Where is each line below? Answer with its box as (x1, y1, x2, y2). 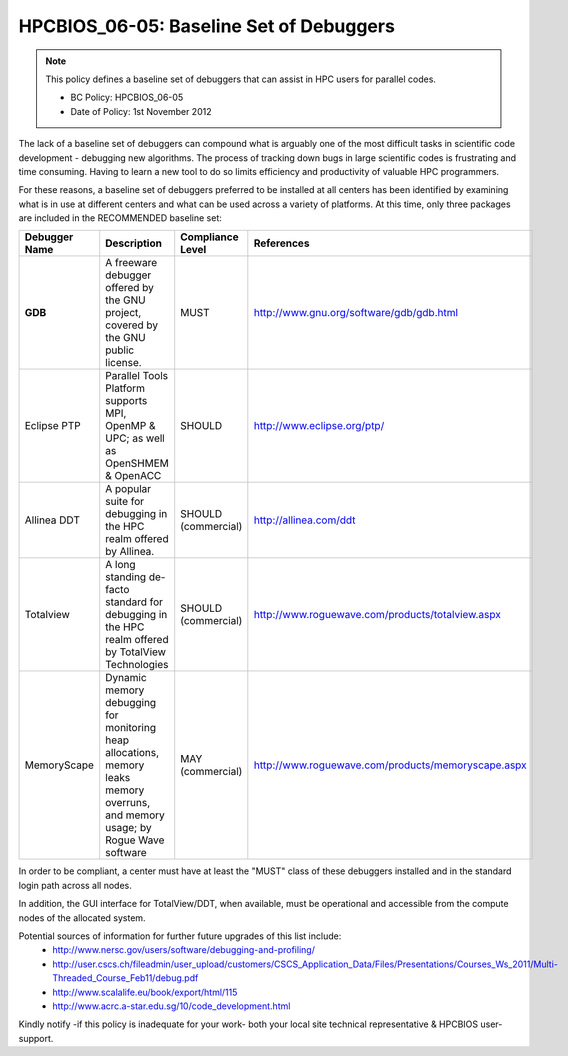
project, (105, 306, 142, 320)
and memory (105, 808, 165, 822)
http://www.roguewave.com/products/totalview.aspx (253, 608, 502, 622)
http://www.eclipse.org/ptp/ (253, 419, 385, 433)
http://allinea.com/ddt (253, 513, 356, 527)
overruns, (105, 796, 151, 810)
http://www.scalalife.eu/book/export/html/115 (52, 986, 238, 998)
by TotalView (105, 645, 167, 659)
